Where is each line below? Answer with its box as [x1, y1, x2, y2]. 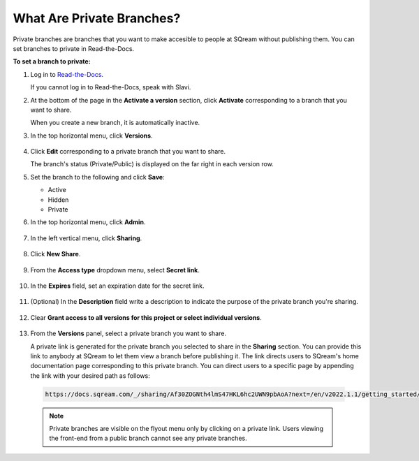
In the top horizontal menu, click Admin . [30, 218, 146, 226]
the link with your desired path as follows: [30, 371, 150, 380]
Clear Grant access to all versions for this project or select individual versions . [30, 313, 262, 321]
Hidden [47, 196, 69, 204]
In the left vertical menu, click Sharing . [30, 234, 142, 242]
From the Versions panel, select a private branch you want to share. [30, 329, 227, 338]
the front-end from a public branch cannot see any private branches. [49, 434, 247, 443]
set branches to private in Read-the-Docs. [13, 44, 135, 52]
